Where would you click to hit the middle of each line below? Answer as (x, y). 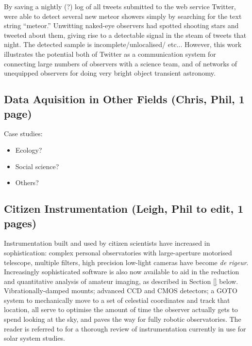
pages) (20, 223)
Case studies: (23, 134)
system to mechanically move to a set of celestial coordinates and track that (117, 300)
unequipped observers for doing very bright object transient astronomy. (110, 73)
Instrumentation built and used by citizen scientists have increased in (107, 243)
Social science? (37, 166)
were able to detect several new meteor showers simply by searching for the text (123, 16)
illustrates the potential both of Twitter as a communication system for (110, 54)
